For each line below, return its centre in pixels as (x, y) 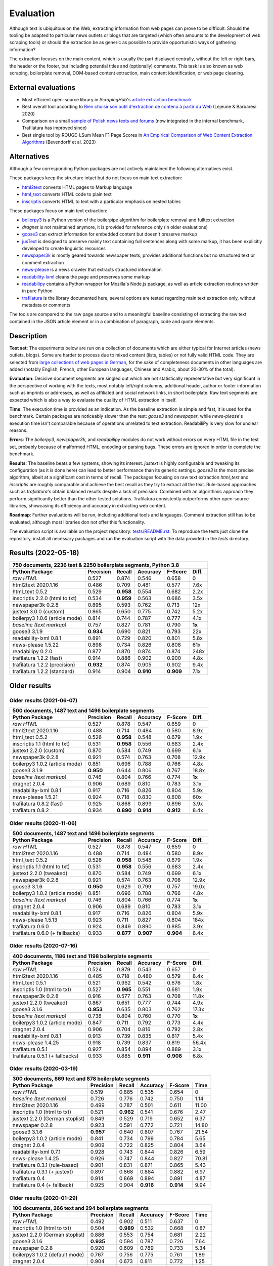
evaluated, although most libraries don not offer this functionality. (77, 522)
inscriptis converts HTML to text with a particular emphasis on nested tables (101, 201)
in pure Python (37, 291)
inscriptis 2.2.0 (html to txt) (44, 599)
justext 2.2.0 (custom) (39, 750)
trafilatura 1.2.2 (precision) (44, 665)
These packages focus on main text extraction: (58, 211)
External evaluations (42, 87)
